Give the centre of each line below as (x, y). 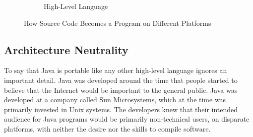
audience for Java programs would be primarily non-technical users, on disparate (127, 119)
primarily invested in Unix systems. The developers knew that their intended (121, 109)
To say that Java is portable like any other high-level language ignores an (116, 70)
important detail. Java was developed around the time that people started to (121, 80)
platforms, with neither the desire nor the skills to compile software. (107, 128)
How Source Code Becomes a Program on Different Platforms (118, 23)
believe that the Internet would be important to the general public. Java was (121, 90)
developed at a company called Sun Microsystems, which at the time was (115, 100)
